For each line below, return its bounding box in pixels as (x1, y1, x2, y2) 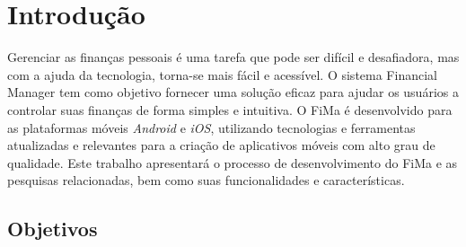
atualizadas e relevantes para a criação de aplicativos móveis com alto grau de (7, 136, 435, 154)
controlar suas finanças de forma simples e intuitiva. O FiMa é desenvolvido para (7, 100, 453, 119)
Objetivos (7, 215, 98, 243)
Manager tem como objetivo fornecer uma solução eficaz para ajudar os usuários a (7, 83, 459, 101)
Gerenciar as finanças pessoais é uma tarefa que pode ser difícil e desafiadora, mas (7, 48, 460, 66)
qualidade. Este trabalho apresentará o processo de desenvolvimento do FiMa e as (7, 153, 458, 172)
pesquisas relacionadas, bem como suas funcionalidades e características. (7, 171, 405, 190)
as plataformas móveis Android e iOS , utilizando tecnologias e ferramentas (7, 118, 416, 137)
